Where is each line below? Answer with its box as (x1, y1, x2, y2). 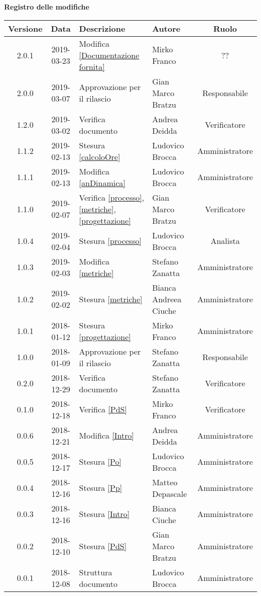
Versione (8, 22, 43, 34)
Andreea (152, 293, 182, 305)
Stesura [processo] (79, 235, 142, 247)
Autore (152, 22, 181, 34)
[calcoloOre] (79, 150, 120, 162)
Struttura (79, 566, 112, 578)
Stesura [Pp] (79, 482, 122, 494)
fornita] (79, 60, 105, 72)
